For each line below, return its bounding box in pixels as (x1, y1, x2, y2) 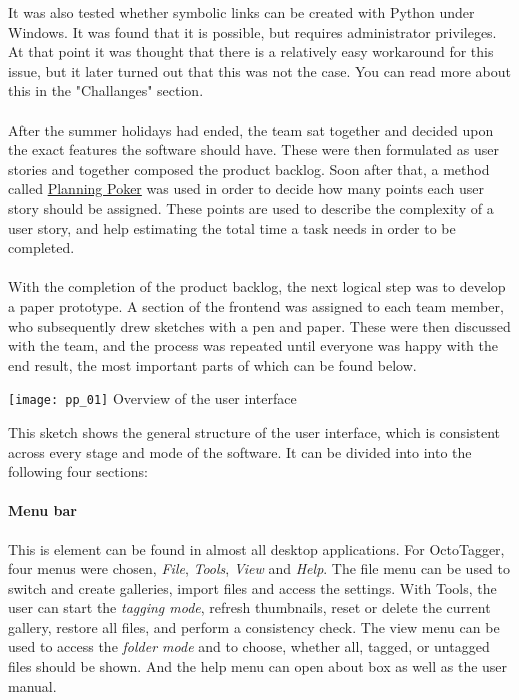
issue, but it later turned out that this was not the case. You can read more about (8, 60, 511, 81)
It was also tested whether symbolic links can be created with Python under (8, 2, 475, 22)
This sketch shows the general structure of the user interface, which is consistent (8, 421, 500, 442)
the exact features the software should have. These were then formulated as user (8, 139, 499, 160)
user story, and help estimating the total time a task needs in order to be (8, 217, 456, 238)
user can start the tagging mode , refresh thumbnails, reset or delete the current (8, 597, 491, 618)
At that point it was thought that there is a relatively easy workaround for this (8, 41, 494, 62)
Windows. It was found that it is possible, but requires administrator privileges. (8, 21, 497, 42)
